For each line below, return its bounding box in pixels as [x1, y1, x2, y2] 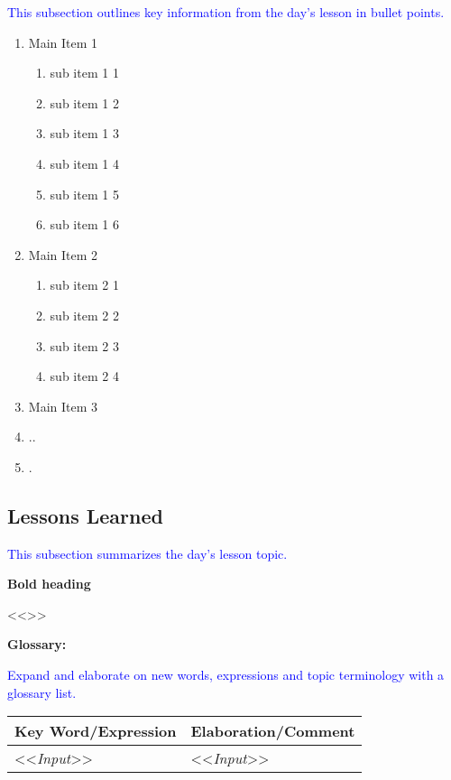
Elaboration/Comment [190, 720, 355, 742]
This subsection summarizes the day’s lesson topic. [7, 543, 288, 562]
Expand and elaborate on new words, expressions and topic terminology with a [7, 665, 445, 684]
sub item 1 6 [50, 215, 119, 234]
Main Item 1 [28, 32, 98, 51]
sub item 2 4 [50, 367, 119, 385]
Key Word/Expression [14, 720, 177, 742]
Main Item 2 [28, 245, 98, 264]
